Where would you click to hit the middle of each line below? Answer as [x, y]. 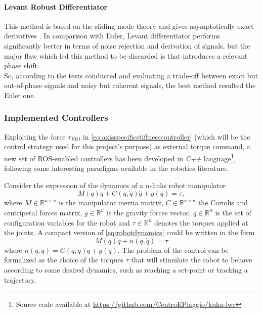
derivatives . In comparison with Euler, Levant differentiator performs [112, 36]
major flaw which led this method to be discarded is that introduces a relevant [126, 55]
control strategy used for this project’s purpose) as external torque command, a [127, 146]
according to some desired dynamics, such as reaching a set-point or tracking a [126, 269]
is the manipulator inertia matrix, [111, 203]
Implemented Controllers [56, 118]
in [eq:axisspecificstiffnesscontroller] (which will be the [166, 136]
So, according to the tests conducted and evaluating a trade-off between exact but [131, 75]
